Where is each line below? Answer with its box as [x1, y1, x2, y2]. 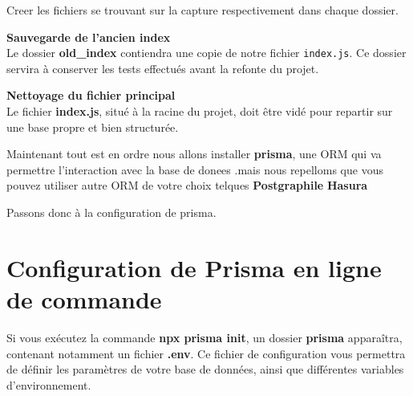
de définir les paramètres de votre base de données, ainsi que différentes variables [6, 361, 404, 378]
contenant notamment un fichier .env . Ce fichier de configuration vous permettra [6, 345, 406, 361]
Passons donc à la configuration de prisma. [6, 204, 217, 220]
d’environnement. [6, 376, 91, 393]
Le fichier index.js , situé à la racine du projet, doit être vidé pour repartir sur [6, 103, 393, 120]
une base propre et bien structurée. [6, 118, 179, 135]
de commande [6, 282, 162, 315]
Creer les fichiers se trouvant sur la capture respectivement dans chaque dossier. [6, 2, 399, 18]
